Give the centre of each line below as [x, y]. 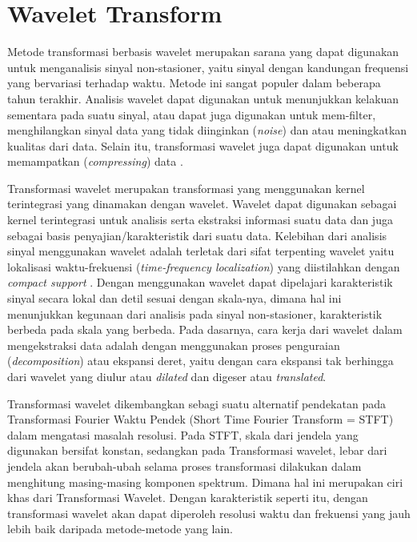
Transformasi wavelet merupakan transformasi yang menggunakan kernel [186, 188]
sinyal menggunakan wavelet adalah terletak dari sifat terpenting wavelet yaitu [201, 251]
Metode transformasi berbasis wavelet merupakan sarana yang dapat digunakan [203, 52]
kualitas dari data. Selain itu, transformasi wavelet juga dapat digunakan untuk [203, 145]
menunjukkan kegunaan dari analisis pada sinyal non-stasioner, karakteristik [195, 313]
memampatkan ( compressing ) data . [95, 161]
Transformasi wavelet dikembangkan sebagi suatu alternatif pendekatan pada [196, 403]
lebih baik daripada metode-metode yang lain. [120, 529]
